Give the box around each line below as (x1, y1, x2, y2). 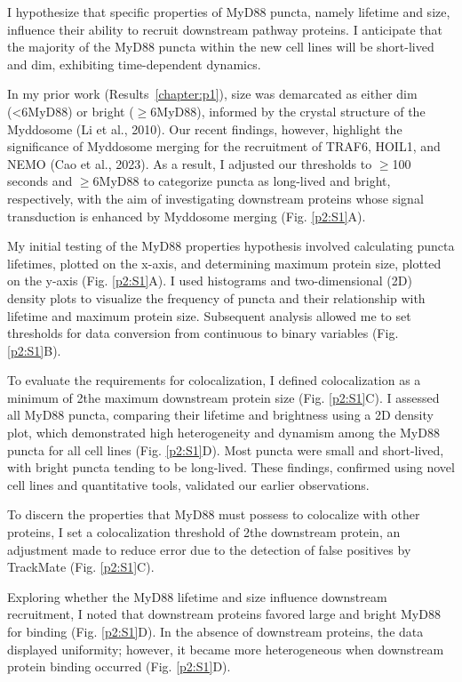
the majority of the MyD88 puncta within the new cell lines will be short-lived (7, 37, 434, 56)
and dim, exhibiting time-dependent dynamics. (7, 54, 261, 73)
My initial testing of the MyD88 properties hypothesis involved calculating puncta (7, 237, 455, 255)
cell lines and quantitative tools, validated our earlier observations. (7, 475, 370, 493)
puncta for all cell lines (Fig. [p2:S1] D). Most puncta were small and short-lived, (7, 440, 444, 459)
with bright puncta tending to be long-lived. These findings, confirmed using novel (7, 458, 455, 477)
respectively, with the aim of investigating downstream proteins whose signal (7, 189, 424, 207)
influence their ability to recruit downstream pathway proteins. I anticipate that (7, 20, 442, 38)
